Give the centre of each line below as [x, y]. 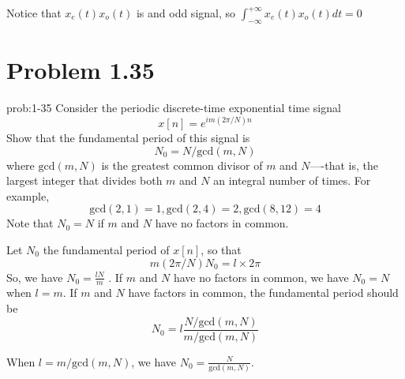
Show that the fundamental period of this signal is [128, 138]
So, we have [35, 277]
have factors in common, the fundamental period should [263, 293]
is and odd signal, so [186, 13]
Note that [30, 223]
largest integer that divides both [84, 180]
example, [28, 195]
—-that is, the [344, 165]
